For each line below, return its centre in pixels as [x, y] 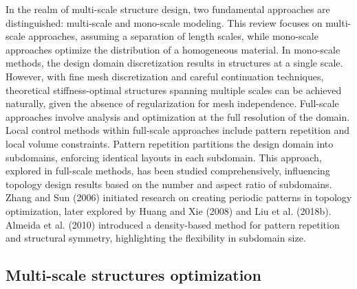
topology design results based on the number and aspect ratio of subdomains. [169, 184]
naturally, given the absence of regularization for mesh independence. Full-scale [172, 103]
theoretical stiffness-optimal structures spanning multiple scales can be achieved [174, 90]
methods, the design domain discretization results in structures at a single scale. [174, 63]
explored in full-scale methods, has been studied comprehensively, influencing [168, 171]
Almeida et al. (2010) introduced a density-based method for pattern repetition [173, 224]
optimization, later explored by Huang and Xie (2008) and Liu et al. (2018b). [169, 210]
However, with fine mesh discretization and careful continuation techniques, [165, 76]
